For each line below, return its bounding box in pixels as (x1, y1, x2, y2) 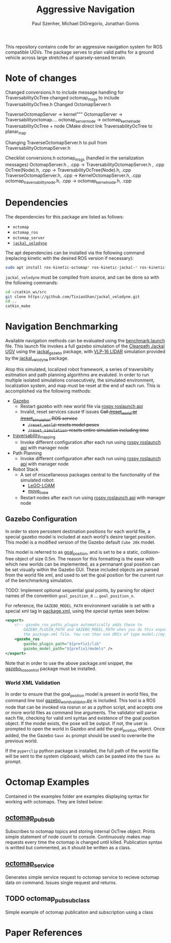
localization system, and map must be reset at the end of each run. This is (5, 382, 160, 388)
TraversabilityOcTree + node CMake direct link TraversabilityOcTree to (5, 123, 153, 129)
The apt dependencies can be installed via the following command (5, 250, 145, 256)
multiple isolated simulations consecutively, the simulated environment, (5, 377, 155, 383)
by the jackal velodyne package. (5, 355, 69, 362)
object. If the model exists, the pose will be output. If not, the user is (5, 720, 148, 726)
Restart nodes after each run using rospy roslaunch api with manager (20, 494, 166, 500)
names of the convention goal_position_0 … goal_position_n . (5, 592, 135, 599)
